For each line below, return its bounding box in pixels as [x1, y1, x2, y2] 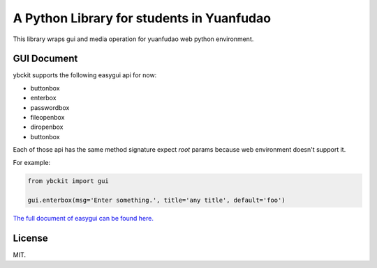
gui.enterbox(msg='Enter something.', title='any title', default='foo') [27, 196, 286, 205]
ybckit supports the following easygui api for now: [13, 71, 157, 79]
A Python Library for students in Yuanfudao [13, 10, 272, 26]
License [13, 232, 48, 244]
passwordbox [30, 103, 70, 111]
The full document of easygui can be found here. [13, 214, 154, 223]
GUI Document [13, 53, 78, 65]
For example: [13, 158, 51, 166]
